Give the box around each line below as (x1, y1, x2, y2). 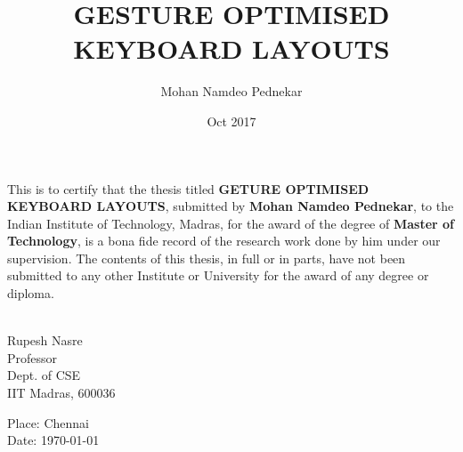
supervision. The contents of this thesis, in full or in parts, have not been (7, 248, 406, 267)
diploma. (7, 284, 54, 303)
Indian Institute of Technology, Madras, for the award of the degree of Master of (7, 214, 455, 232)
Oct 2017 (207, 111, 256, 130)
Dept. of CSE (7, 366, 81, 384)
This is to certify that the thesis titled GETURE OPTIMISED (7, 179, 370, 198)
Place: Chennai (7, 413, 89, 432)
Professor (7, 348, 58, 367)
